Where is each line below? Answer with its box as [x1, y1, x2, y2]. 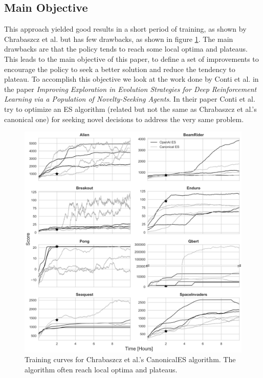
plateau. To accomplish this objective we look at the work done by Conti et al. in [4, 74, 259, 84]
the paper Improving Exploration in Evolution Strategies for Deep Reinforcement [4, 83, 257, 94]
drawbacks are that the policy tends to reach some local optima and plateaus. [4, 43, 248, 54]
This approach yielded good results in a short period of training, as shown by [4, 23, 247, 34]
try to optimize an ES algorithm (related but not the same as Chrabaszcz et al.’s [4, 103, 257, 114]
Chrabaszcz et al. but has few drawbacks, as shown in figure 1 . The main [4, 33, 233, 44]
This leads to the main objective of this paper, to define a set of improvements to [4, 53, 259, 64]
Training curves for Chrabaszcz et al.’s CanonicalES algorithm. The [25, 354, 236, 365]
